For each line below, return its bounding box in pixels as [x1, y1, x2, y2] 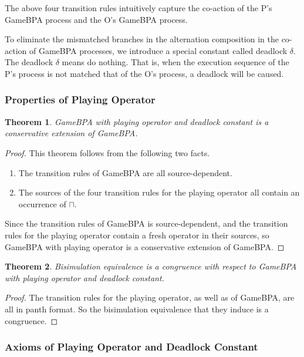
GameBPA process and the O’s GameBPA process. [5, 13, 188, 25]
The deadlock [5, 56, 53, 68]
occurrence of [18, 197, 66, 210]
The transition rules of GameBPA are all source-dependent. [18, 166, 232, 178]
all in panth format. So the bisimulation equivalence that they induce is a [5, 302, 269, 315]
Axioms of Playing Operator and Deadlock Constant [5, 339, 258, 354]
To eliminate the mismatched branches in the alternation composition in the [5, 33, 279, 45]
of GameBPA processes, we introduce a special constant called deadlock [29, 44, 288, 56]
